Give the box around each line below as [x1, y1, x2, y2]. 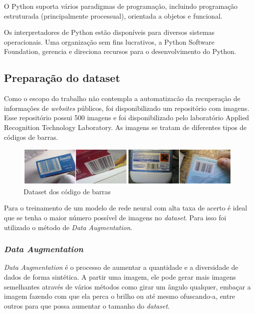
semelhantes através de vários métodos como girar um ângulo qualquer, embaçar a [4, 281, 251, 291]
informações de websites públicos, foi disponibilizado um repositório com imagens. [4, 103, 250, 113]
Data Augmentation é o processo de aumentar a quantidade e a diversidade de [4, 262, 238, 272]
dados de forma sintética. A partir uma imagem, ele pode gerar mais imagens [4, 272, 236, 282]
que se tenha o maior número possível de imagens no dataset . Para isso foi [4, 212, 227, 223]
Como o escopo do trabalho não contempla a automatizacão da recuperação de [4, 93, 240, 104]
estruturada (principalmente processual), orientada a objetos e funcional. [4, 10, 223, 21]
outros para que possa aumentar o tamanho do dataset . [4, 300, 170, 311]
